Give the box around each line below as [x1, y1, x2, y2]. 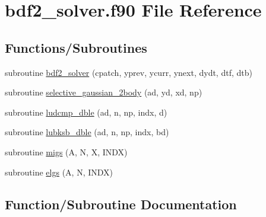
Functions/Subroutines [5, 38, 147, 56]
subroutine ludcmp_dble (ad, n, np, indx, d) [5, 106, 167, 118]
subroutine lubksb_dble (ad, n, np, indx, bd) [5, 126, 169, 138]
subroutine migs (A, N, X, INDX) [5, 145, 128, 158]
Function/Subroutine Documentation [5, 194, 237, 213]
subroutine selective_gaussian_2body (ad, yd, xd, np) [5, 86, 202, 98]
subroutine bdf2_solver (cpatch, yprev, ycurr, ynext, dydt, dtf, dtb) [5, 66, 252, 78]
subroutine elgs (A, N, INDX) [5, 165, 113, 178]
